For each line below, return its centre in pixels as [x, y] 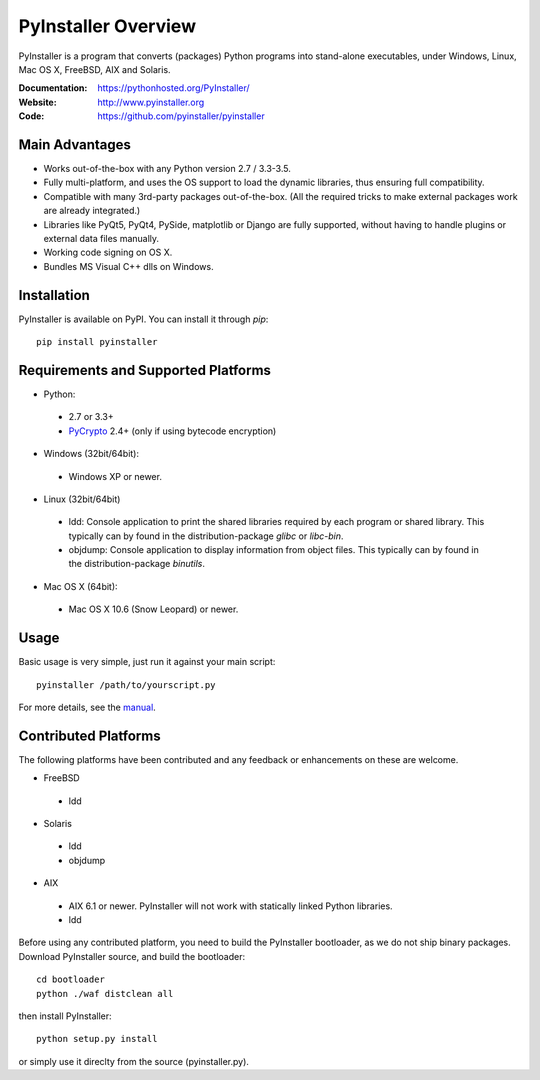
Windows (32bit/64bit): [91, 454]
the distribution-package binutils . [136, 564]
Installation [54, 295]
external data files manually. [101, 238]
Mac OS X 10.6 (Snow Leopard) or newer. [153, 609]
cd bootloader [70, 979]
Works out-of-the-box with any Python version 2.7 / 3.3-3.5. [167, 169]
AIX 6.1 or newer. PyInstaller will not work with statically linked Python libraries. [231, 906]
